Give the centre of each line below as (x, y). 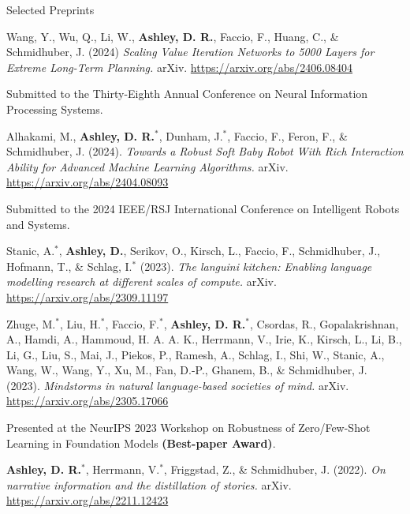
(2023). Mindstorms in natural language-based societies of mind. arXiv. (178, 385)
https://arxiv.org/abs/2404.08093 (88, 182)
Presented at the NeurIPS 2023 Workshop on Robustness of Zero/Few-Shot (188, 428)
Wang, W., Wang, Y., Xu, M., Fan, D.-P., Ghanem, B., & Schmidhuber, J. (187, 370)
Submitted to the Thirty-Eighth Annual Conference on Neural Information (187, 94)
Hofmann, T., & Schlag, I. (69, 266)
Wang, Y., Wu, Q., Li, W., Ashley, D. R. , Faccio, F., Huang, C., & (173, 36)
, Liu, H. (80, 323)
